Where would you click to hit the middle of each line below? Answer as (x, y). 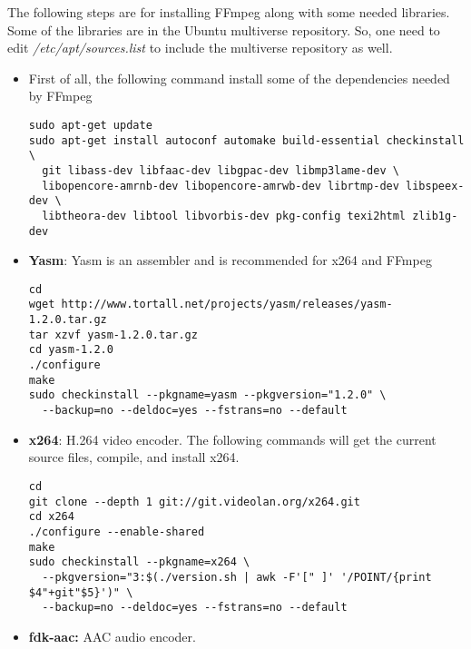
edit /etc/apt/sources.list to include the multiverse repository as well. (200, 48)
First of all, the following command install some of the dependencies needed (239, 78)
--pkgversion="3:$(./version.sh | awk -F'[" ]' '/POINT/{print (237, 577)
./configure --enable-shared (117, 531)
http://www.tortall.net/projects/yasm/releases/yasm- (227, 305)
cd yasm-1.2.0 (71, 350)
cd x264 (51, 517)
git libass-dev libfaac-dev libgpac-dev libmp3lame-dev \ (221, 170)
